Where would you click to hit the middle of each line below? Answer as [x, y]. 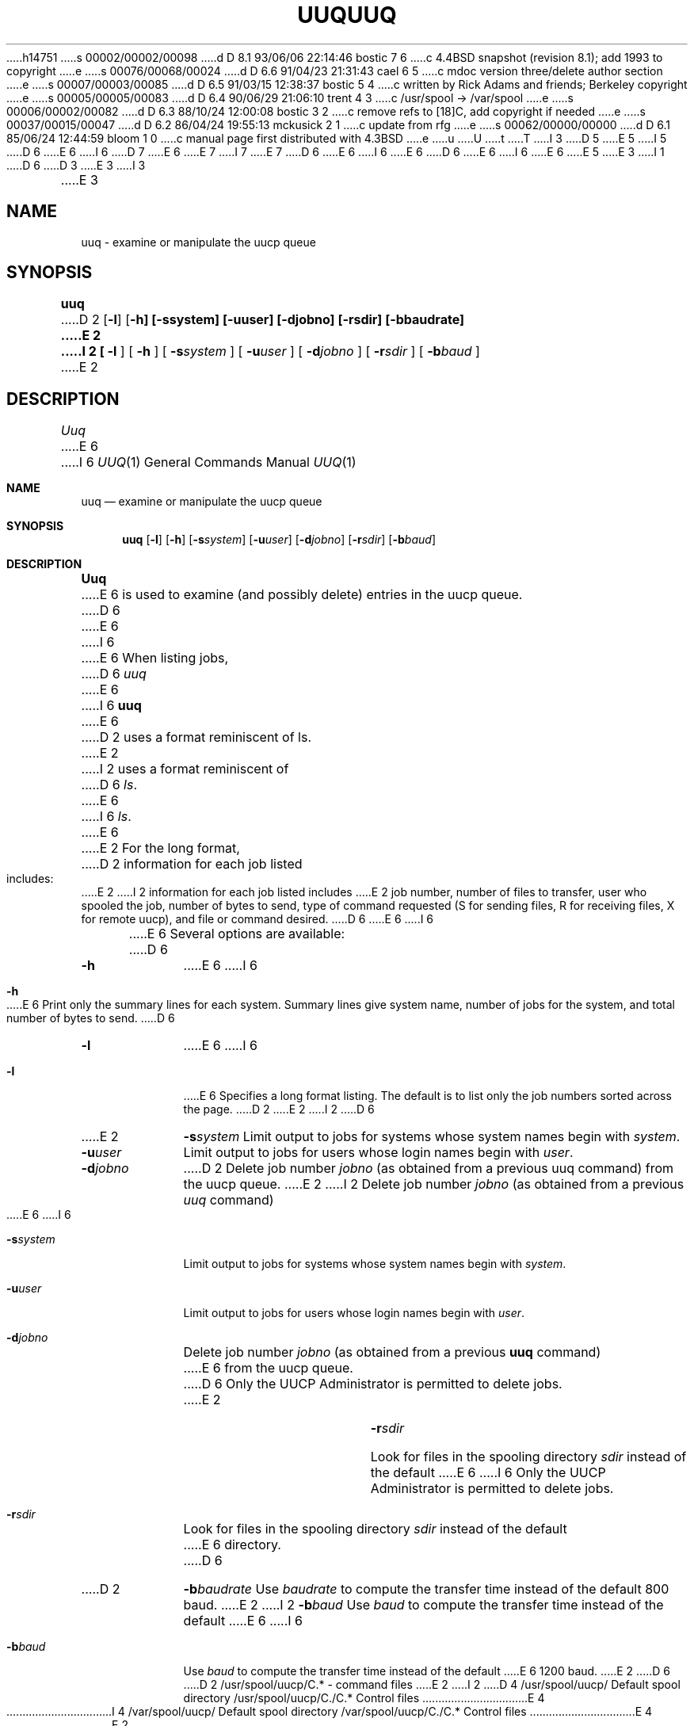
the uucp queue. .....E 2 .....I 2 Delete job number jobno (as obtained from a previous [434, 1184]
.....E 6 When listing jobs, [155, 658]
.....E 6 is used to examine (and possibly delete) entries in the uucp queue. [302, 595]
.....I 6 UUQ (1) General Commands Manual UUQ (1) [208, 462]
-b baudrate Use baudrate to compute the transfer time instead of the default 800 [426, 1589]
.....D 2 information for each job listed [192, 864]
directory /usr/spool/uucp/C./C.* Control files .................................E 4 [364, 1698]
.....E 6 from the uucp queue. [268, 1368]
